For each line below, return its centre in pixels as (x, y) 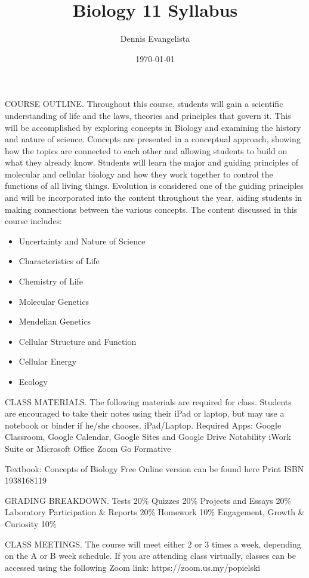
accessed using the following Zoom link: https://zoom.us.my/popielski (133, 567)
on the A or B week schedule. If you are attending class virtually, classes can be (150, 556)
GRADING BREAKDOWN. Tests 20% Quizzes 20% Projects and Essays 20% (148, 500)
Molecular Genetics (54, 301)
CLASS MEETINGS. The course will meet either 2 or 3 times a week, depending (153, 544)
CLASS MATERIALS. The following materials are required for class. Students (148, 401)
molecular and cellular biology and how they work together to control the (139, 174)
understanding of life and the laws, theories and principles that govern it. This (148, 115)
